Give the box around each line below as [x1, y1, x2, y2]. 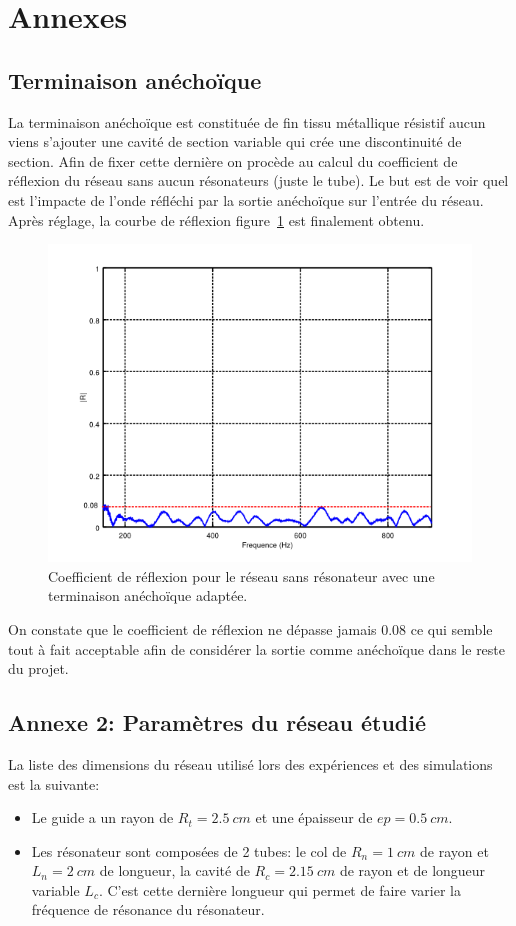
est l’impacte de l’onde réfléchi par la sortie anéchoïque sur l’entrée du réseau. [8, 189, 484, 210]
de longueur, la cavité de [99, 860, 250, 881]
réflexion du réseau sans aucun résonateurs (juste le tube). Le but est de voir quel [8, 170, 509, 191]
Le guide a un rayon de [31, 807, 174, 828]
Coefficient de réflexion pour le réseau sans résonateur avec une [48, 565, 435, 586]
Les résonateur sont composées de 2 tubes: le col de [31, 840, 347, 861]
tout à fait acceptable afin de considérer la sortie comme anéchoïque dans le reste [8, 638, 506, 659]
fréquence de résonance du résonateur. [31, 899, 265, 920]
